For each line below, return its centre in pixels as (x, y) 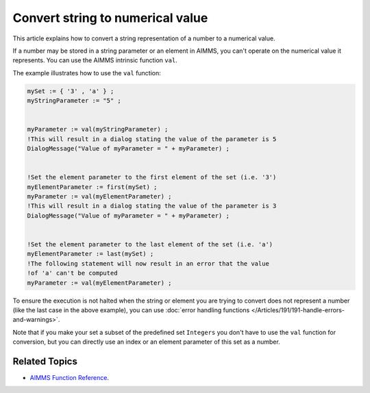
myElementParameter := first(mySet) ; (92, 187)
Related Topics (45, 361)
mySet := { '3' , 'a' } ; (71, 91)
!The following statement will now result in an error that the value (148, 263)
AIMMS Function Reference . (70, 377)
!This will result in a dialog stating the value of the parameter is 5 (152, 139)
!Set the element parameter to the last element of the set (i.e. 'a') (150, 244)
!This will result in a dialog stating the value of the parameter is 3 (152, 206)
